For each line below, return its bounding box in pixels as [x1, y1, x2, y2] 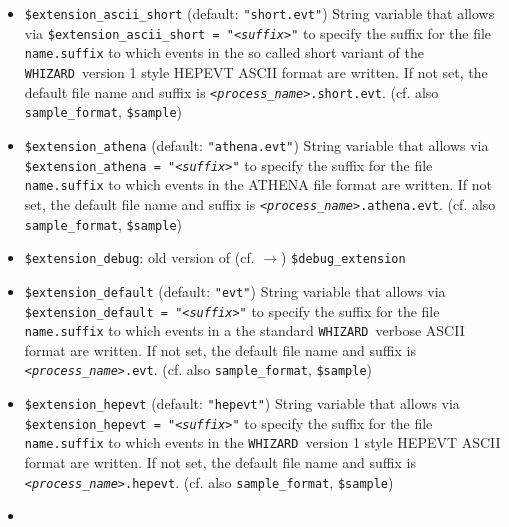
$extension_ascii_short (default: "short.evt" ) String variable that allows [24, 3, 495, 23]
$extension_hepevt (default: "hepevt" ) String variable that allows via [24, 393, 460, 414]
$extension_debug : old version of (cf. [24, 247, 255, 268]
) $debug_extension [280, 247, 406, 268]
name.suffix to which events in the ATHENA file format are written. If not [24, 174, 493, 195]
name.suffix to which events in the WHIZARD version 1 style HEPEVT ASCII [24, 432, 501, 453]
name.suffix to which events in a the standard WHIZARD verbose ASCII [24, 320, 465, 341]
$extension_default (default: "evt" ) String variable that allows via [24, 280, 446, 301]
